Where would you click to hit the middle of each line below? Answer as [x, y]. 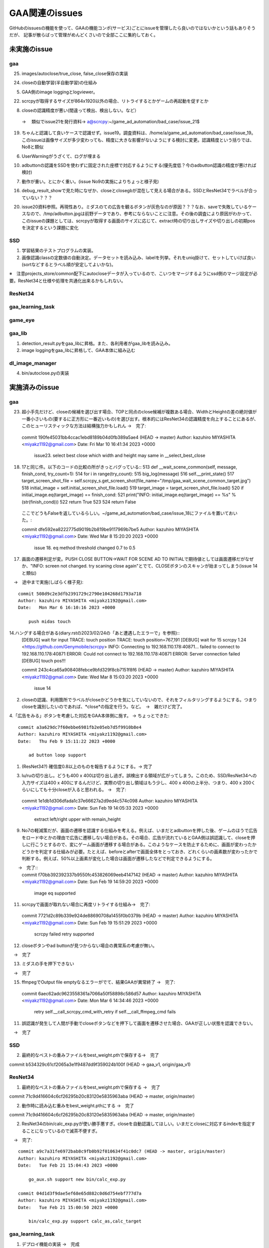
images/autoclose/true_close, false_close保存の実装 [75, 74]
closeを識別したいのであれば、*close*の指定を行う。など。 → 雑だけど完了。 [103, 707]
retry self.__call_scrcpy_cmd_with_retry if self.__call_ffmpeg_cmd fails [105, 1012]
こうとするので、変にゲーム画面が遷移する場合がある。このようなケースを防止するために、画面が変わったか [145, 845]
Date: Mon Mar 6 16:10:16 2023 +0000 [67, 608]
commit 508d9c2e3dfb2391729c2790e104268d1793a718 [80, 594]
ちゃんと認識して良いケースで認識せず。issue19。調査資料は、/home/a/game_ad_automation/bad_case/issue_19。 [139, 133]
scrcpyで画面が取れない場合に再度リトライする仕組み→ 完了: [86, 904]
